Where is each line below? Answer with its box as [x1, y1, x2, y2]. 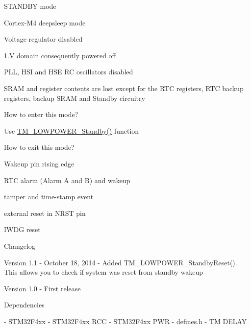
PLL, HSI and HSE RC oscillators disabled [4, 67, 133, 77]
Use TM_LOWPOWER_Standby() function [4, 125, 139, 136]
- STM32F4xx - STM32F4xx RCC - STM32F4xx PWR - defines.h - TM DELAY [4, 316, 247, 326]
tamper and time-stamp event [4, 191, 94, 202]
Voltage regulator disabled [4, 34, 83, 44]
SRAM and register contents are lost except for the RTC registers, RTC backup [4, 83, 244, 93]
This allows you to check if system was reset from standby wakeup [4, 267, 203, 277]
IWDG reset [4, 224, 41, 234]
